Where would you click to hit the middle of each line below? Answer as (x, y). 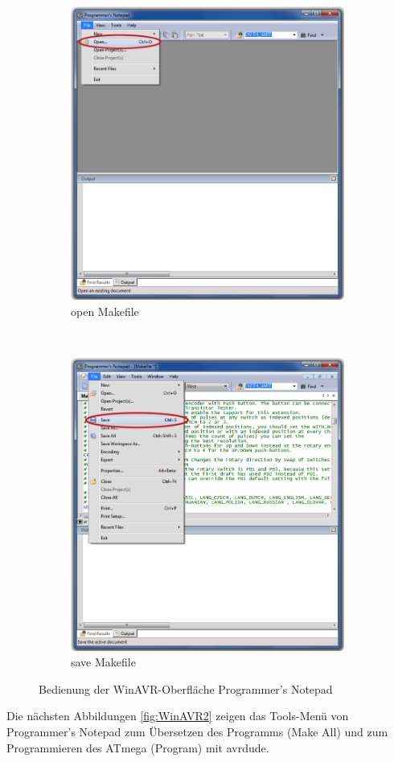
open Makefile (105, 311)
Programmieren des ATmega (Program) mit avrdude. (138, 747)
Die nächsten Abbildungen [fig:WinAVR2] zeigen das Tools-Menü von (178, 716)
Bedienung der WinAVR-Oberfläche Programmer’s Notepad (186, 688)
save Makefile (103, 662)
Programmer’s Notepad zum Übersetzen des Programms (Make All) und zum (197, 731)
